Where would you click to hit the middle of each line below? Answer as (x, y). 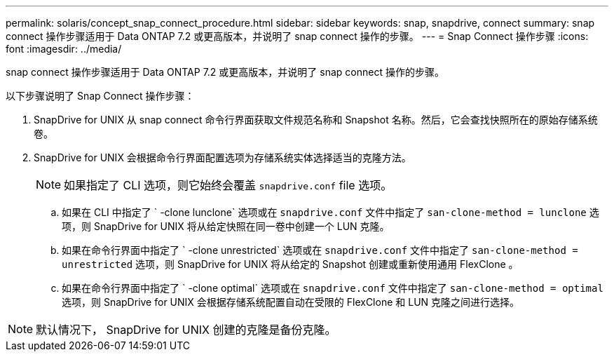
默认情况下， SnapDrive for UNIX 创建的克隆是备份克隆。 (186, 330)
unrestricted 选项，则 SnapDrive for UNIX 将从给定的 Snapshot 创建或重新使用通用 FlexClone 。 (290, 264)
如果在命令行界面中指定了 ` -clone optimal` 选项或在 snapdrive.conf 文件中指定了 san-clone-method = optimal (333, 288)
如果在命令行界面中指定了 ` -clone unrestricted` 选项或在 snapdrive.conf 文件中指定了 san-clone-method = (320, 250)
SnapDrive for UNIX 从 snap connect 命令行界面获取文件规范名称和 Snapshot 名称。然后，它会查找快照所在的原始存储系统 (316, 120)
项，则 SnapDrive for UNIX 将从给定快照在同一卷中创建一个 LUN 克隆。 (226, 226)
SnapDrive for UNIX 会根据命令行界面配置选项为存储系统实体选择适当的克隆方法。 (223, 157)
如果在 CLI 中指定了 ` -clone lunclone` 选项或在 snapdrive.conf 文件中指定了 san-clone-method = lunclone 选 (330, 212)
